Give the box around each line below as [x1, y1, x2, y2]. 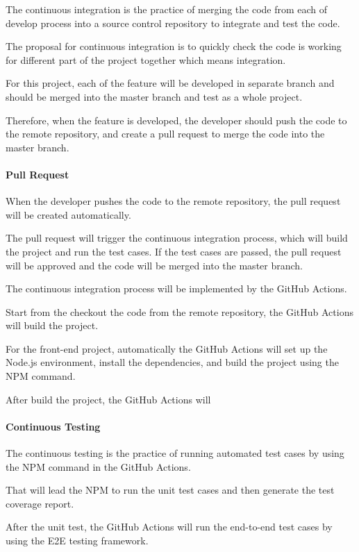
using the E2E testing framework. [6, 533, 149, 548]
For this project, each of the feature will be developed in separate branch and [6, 76, 335, 90]
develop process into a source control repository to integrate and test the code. [6, 15, 340, 30]
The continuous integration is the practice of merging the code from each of [6, 2, 328, 16]
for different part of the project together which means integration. [6, 52, 286, 67]
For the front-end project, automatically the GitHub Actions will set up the [6, 341, 328, 356]
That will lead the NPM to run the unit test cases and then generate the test [6, 483, 335, 497]
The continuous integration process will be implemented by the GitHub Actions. [6, 281, 347, 296]
